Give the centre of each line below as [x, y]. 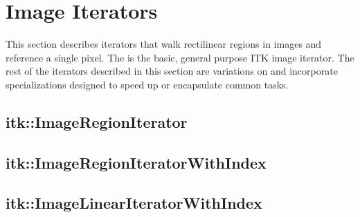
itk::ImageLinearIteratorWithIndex [134, 203]
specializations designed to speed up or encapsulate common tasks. [147, 84]
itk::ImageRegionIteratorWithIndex [136, 162]
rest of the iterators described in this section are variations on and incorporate [172, 71]
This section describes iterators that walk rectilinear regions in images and [164, 44]
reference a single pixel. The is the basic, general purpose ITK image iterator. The [180, 57]
